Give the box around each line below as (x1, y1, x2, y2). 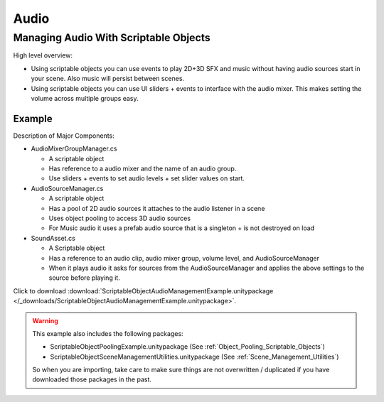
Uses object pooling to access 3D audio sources (48, 214, 191, 222)
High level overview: (13, 51, 73, 60)
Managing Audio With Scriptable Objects (13, 31, 210, 44)
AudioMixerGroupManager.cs (31, 144, 117, 153)
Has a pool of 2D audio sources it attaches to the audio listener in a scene (48, 204, 265, 212)
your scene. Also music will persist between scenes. (31, 75, 185, 83)
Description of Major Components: (13, 131, 115, 140)
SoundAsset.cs (31, 234, 76, 242)
